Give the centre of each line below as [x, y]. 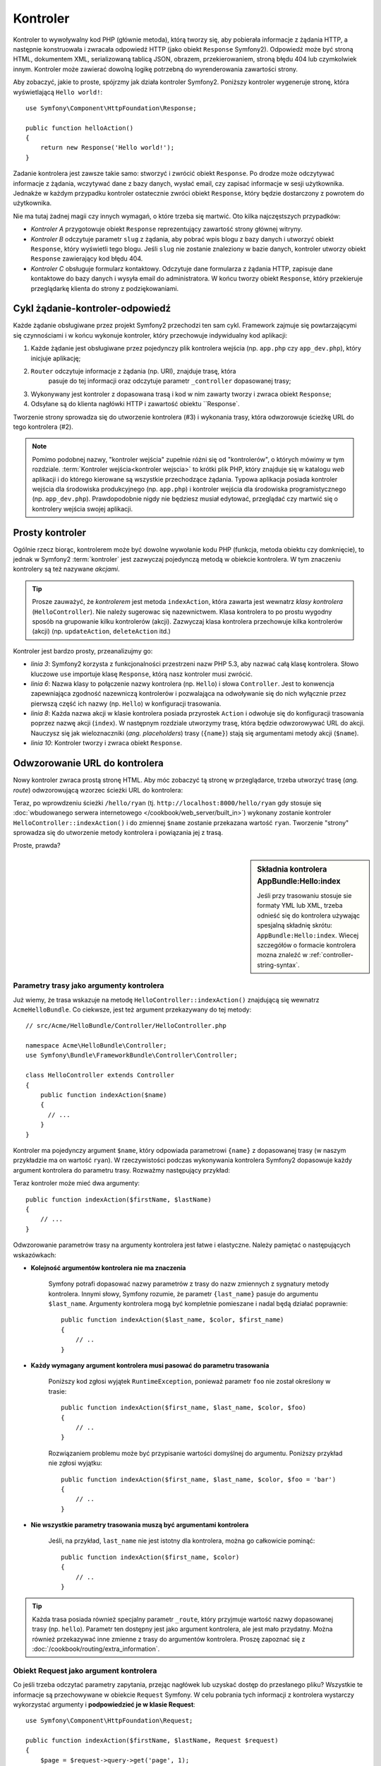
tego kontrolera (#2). [43, 427]
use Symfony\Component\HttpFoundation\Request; [109, 1721]
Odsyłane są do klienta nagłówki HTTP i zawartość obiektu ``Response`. [135, 404]
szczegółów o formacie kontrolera [307, 945]
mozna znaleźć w [283, 955]
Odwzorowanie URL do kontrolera [88, 763]
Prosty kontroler [50, 532]
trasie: [58, 1391]
